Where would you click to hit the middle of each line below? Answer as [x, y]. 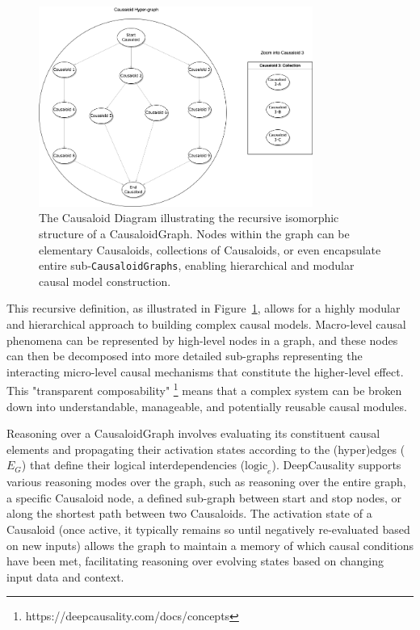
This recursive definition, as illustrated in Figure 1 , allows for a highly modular [204, 308]
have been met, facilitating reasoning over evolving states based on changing [195, 561]
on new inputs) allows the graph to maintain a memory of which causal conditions [210, 545]
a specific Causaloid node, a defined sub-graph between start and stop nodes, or [204, 497]
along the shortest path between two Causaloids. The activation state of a [189, 513]
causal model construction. [105, 281]
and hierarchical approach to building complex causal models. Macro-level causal [206, 324]
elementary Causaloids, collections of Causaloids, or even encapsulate [210, 249]
